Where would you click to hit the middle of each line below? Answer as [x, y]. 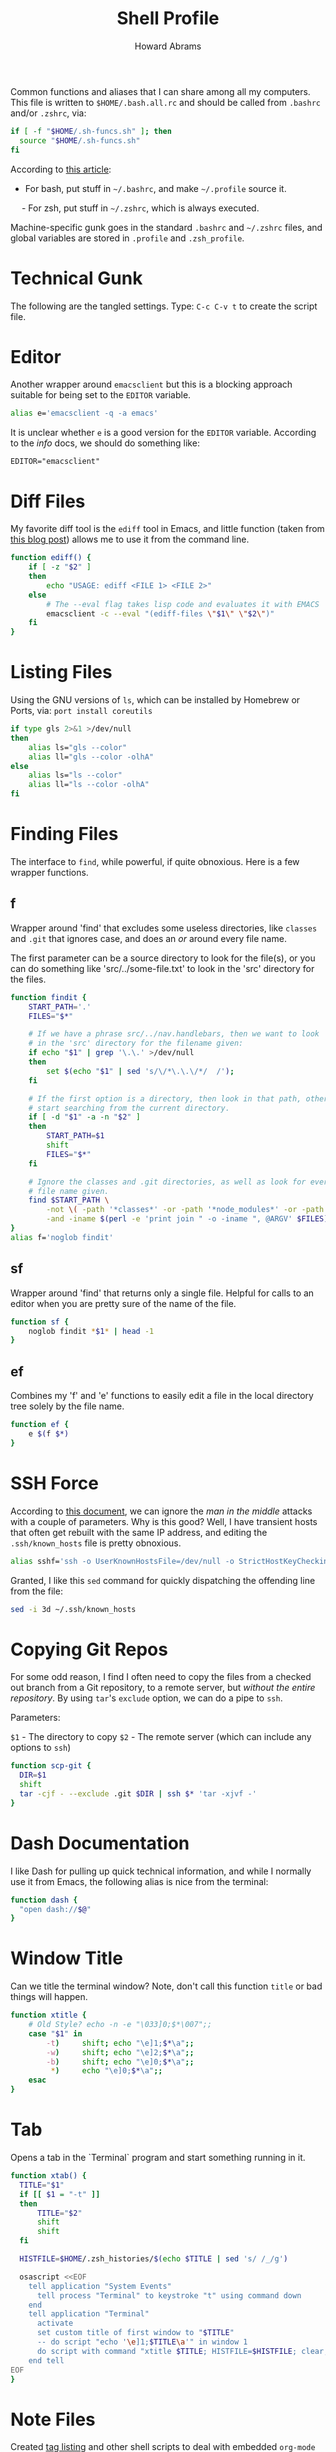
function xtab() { [48, 2176]
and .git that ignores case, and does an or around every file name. [148, 938]
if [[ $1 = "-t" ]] [60, 2194]
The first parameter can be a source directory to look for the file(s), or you [163, 958]
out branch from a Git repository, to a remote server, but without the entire [163, 1688]
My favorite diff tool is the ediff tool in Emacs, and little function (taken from [167, 529]
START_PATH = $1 [75, 1136]
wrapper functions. [49, 872]
